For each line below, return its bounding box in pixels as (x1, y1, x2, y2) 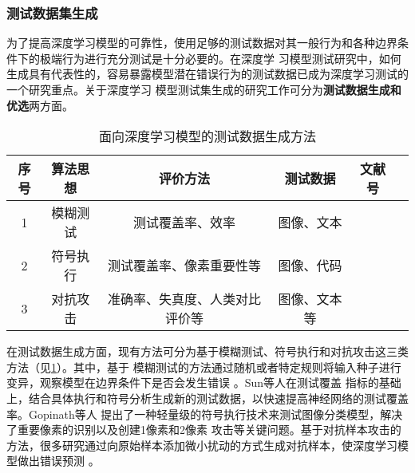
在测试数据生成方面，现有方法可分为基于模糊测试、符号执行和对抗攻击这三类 (6, 343, 409, 360)
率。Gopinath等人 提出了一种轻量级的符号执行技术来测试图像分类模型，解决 (6, 405, 403, 422)
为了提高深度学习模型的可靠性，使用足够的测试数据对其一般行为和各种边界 (6, 34, 397, 51)
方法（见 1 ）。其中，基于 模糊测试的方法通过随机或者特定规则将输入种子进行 (6, 358, 401, 375)
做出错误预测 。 (17, 452, 100, 469)
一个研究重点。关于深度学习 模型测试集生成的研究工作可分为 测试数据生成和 (6, 81, 401, 97)
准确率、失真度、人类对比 (108, 290, 262, 309)
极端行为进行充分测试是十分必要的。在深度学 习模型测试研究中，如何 (39, 49, 401, 66)
